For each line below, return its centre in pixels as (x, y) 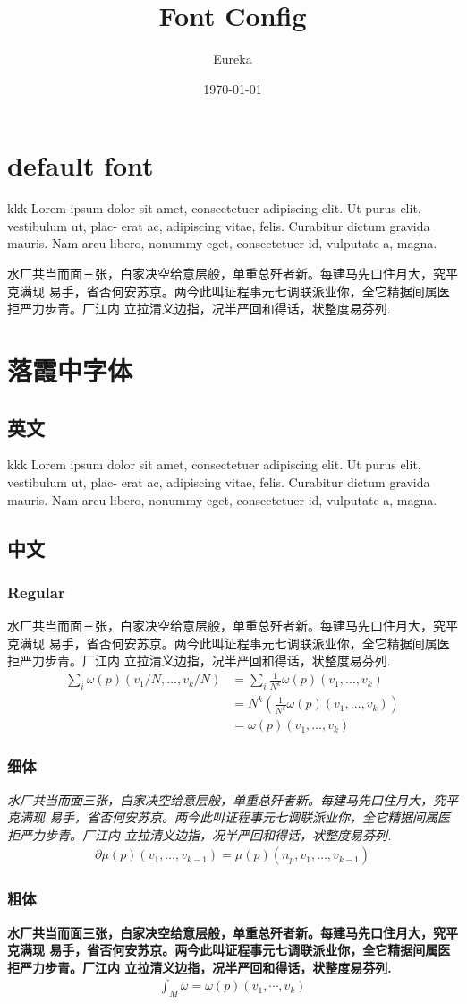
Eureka (233, 59)
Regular (36, 592)
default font (81, 165)
